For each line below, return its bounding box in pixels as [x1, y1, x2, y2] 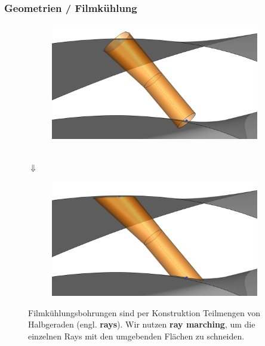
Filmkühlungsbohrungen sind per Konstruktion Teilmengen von [28, 306, 261, 319]
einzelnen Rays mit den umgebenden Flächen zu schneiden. [28, 329, 245, 342]
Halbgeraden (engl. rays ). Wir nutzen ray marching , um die [28, 318, 255, 330]
